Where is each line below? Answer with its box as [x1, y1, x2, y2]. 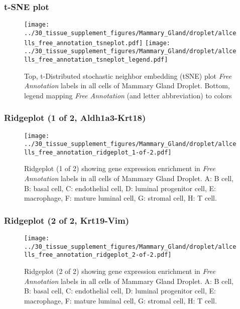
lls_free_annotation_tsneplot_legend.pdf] [24, 56, 168, 63]
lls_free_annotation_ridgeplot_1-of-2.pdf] [24, 148, 172, 156]
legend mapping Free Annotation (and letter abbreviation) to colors [24, 90, 232, 100]
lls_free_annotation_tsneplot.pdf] [24, 39, 143, 47]
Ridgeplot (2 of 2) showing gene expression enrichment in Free [24, 266, 215, 276]
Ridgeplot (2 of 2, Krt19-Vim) [4, 214, 130, 226]
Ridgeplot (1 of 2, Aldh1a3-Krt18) [4, 111, 146, 124]
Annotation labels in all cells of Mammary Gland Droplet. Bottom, [24, 80, 230, 91]
